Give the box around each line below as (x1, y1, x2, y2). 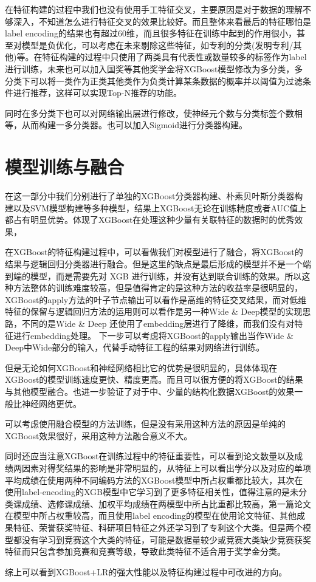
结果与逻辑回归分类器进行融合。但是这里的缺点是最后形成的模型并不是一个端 (5, 258, 311, 270)
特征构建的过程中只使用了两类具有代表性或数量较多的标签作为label (42, 50, 307, 63)
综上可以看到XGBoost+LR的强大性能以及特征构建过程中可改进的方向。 (5, 565, 287, 578)
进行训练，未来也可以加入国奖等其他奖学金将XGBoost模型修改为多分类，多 (5, 62, 303, 75)
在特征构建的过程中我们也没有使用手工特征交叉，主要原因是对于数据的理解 (5, 3, 303, 15)
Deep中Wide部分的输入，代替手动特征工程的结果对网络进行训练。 (5, 341, 265, 354)
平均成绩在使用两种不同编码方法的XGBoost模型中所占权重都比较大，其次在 (5, 473, 303, 486)
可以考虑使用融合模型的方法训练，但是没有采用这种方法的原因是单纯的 (5, 417, 286, 430)
